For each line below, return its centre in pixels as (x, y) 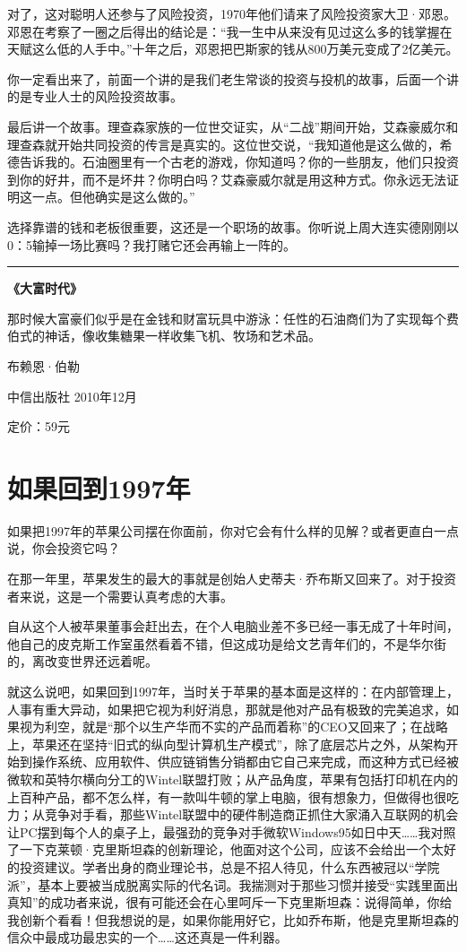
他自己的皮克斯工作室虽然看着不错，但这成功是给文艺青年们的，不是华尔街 (227, 643)
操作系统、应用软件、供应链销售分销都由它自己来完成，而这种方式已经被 (245, 762)
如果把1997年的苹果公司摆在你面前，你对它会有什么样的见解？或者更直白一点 (233, 530)
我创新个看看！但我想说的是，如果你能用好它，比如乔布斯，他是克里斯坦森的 (233, 919)
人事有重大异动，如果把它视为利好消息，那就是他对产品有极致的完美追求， (227, 709)
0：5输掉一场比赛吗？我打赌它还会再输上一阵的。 (151, 244)
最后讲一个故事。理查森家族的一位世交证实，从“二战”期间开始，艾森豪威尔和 (233, 126)
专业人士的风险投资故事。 (107, 96)
